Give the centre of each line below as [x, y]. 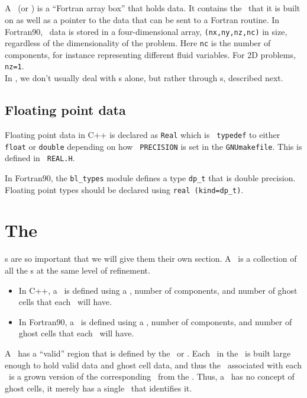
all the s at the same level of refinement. [77, 270]
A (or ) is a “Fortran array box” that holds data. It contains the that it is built [153, 8]
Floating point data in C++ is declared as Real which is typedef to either [143, 134]
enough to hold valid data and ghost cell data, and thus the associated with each [153, 365]
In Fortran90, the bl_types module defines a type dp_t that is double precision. [150, 177]
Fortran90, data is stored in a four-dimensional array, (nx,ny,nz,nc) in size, [146, 31]
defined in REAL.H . [40, 158]
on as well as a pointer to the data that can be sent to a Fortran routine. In [142, 19]
